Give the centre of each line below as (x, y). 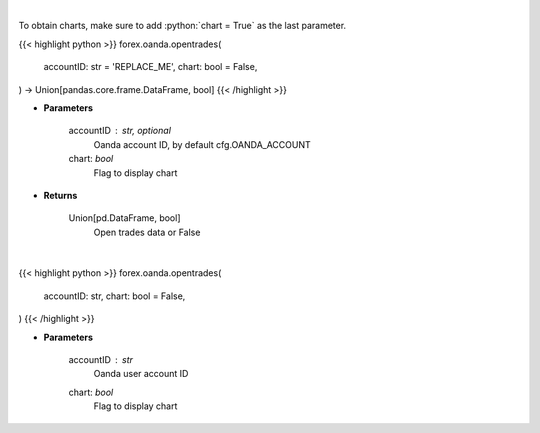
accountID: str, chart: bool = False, (114, 296)
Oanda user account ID (141, 374)
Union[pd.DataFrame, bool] (124, 218)
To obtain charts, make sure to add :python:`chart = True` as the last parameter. (182, 26)
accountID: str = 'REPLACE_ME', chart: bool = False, (150, 67)
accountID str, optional (120, 131)
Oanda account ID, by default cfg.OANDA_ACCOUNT (202, 144)
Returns (60, 195)
